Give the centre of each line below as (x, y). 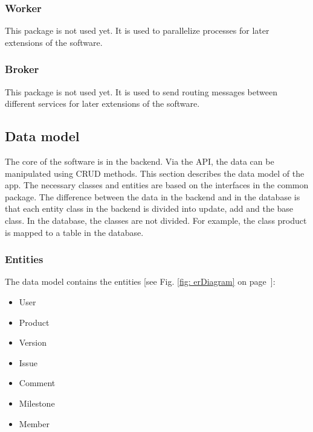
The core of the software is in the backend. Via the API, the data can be (140, 161)
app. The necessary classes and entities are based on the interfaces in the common (157, 185)
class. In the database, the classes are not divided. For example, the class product (156, 220)
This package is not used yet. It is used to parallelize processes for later (137, 30)
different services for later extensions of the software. (102, 103)
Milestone (37, 403)
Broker (22, 69)
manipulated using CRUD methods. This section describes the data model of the (155, 173)
